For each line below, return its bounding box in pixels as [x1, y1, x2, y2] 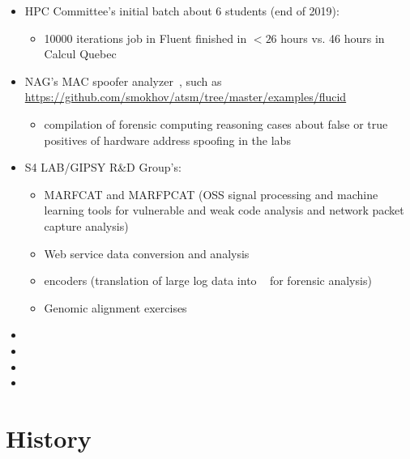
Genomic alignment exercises [44, 299, 187, 316]
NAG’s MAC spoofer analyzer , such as [24, 72, 222, 89]
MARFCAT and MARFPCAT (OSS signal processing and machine [44, 185, 378, 202]
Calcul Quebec [44, 45, 117, 62]
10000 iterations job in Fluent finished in [44, 29, 247, 46]
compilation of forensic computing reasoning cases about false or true [44, 115, 388, 132]
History [6, 421, 92, 454]
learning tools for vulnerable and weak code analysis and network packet [44, 202, 404, 219]
